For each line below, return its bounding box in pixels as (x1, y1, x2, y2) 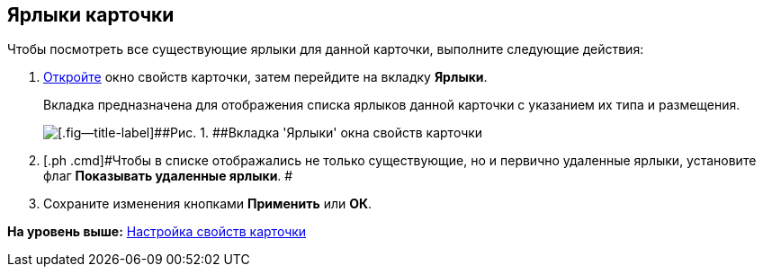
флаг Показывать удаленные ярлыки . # (43, 168, 293, 184)
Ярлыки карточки (7, 4, 175, 26)
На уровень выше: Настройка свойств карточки (7, 224, 307, 240)
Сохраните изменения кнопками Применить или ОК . (43, 196, 373, 212)
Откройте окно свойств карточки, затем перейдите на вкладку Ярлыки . (43, 69, 488, 85)
